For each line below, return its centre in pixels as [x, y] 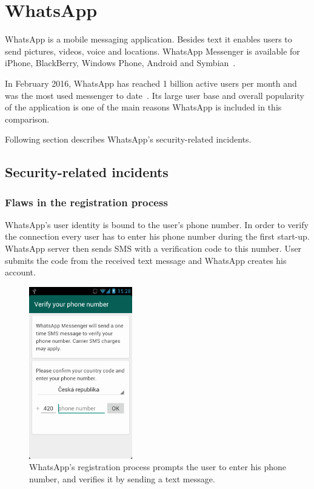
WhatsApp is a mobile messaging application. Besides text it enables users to [149, 39]
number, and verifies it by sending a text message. [122, 478]
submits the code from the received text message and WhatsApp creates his [146, 260]
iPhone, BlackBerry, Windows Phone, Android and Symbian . [120, 63]
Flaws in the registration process [86, 202]
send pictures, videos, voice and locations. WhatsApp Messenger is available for [152, 51]
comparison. [27, 119]
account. [20, 272]
